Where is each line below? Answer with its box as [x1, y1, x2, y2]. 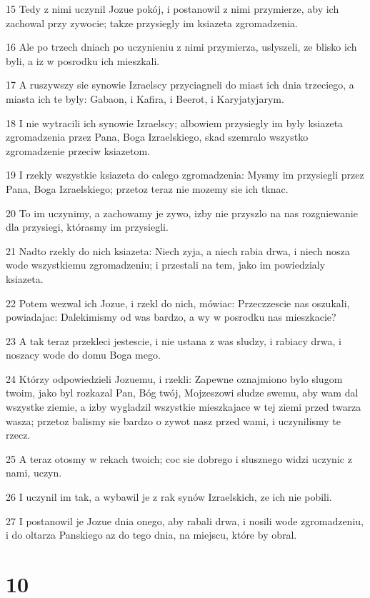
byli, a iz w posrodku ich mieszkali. [6, 53, 160, 68]
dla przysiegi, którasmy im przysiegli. [6, 219, 169, 234]
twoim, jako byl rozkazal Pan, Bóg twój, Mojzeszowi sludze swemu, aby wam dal [6, 385, 359, 400]
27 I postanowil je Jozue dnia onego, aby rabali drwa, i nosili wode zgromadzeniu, [6, 513, 364, 528]
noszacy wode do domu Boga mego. [6, 347, 161, 362]
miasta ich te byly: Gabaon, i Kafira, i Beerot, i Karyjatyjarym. [6, 91, 284, 106]
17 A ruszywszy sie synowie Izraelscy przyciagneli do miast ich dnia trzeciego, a [6, 77, 354, 92]
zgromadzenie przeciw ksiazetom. [6, 143, 150, 158]
